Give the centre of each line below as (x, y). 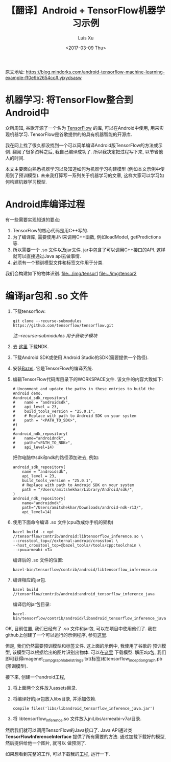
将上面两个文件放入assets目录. (45, 688)
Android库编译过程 (45, 204)
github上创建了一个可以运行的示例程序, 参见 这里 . (56, 635)
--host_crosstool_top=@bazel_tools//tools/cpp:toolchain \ (77, 545)
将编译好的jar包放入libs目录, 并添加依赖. (55, 698)
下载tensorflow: (29, 311)
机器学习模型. (33, 182)
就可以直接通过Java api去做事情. (47, 256)
